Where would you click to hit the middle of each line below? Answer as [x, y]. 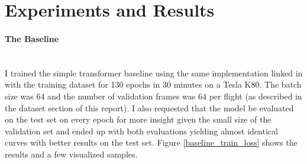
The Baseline [32, 38]
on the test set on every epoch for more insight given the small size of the [138, 119]
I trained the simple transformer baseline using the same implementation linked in [154, 73]
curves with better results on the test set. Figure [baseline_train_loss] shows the [151, 142]
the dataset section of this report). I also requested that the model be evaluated [149, 107]
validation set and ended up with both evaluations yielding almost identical [141, 131]
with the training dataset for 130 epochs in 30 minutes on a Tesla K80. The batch [153, 84]
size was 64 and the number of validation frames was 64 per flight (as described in [153, 96]
